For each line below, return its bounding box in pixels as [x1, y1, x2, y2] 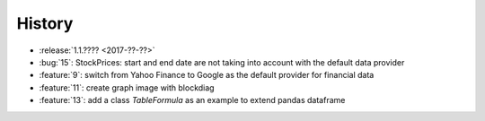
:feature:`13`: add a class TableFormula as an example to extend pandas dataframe [39, 95, 346, 106]
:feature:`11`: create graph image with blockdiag [39, 82, 215, 93]
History [16, 13, 74, 33]
